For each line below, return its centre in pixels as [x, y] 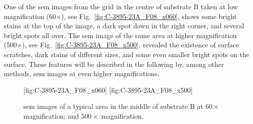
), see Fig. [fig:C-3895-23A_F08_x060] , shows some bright [149, 16]
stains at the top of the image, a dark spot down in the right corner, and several [124, 26]
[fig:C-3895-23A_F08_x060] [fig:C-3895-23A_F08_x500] [108, 90]
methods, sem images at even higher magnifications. [82, 73]
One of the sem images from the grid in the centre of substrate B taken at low [121, 6]
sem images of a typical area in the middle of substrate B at [114, 106]
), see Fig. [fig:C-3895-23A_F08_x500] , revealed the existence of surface [130, 45]
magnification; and [51, 115]
